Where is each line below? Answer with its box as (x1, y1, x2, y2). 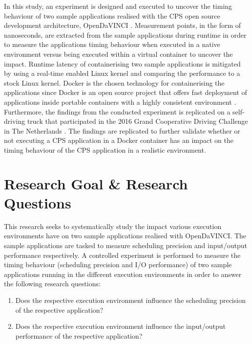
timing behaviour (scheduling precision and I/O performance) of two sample (4, 259, 232, 270)
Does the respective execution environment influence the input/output (15, 321, 226, 331)
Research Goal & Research (4, 173, 188, 193)
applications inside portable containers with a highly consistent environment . (4, 96, 236, 107)
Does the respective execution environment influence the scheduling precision (15, 295, 246, 305)
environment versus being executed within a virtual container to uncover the (4, 48, 233, 59)
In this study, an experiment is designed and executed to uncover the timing (4, 1, 232, 11)
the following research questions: (4, 278, 101, 289)
